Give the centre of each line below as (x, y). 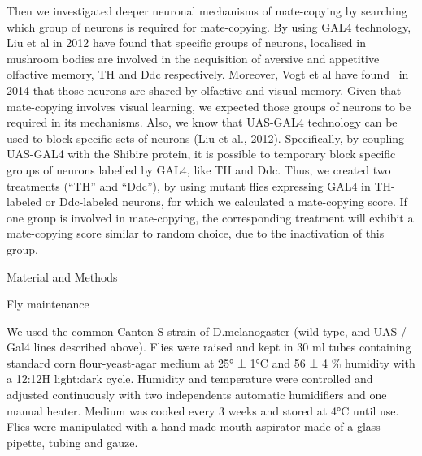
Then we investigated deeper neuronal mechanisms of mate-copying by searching (207, 11)
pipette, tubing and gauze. (72, 442)
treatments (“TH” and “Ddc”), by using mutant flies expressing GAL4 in (189, 185)
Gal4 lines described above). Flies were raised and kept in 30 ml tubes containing (209, 347)
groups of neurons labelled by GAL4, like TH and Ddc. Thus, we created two (199, 169)
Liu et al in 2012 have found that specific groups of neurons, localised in (186, 43)
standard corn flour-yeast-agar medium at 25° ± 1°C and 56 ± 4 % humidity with (211, 362)
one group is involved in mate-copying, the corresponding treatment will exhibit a (210, 217)
